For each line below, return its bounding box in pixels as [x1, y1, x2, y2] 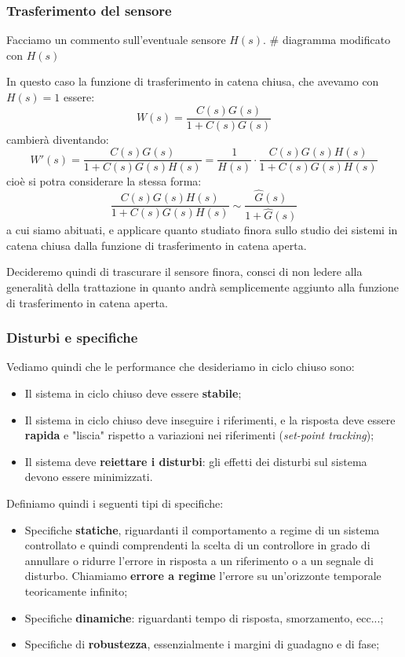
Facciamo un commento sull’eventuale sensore [6, 31, 226, 48]
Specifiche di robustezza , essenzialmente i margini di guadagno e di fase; [24, 636, 380, 652]
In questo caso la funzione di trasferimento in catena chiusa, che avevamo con [6, 73, 379, 90]
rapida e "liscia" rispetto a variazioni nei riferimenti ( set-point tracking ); [24, 427, 374, 443]
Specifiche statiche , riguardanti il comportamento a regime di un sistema [24, 521, 380, 538]
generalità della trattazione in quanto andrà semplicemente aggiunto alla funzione [6, 279, 399, 295]
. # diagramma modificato [263, 31, 391, 48]
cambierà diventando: [6, 130, 109, 147]
